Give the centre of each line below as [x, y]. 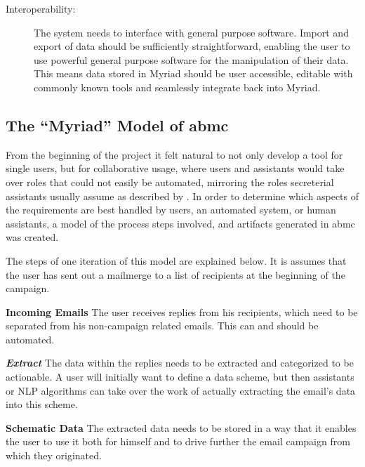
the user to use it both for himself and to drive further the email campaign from [178, 441]
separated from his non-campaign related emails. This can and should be [162, 325]
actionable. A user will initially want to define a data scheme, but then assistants [180, 377]
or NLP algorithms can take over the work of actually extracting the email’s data [181, 390]
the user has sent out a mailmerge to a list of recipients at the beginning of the [175, 274]
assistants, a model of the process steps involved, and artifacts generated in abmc [180, 223]
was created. [32, 237]
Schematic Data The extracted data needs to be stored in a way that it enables [181, 427]
